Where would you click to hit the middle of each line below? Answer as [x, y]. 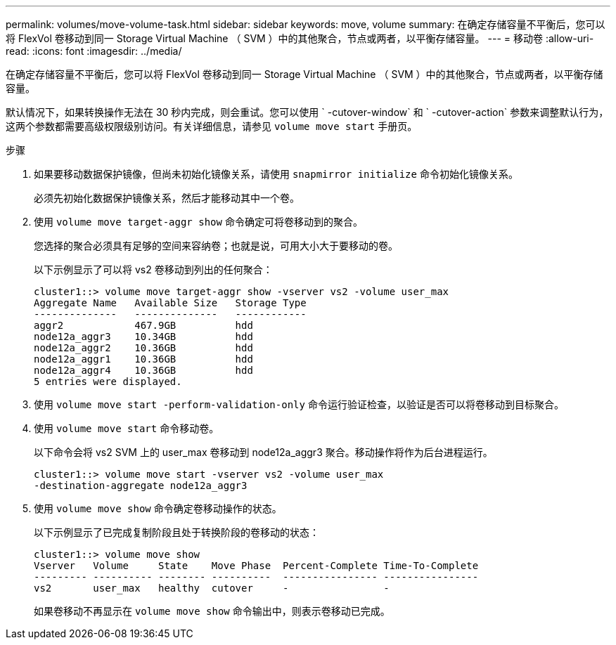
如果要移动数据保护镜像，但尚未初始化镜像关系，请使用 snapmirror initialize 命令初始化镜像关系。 [276, 174]
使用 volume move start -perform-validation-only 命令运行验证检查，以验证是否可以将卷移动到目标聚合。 [299, 404]
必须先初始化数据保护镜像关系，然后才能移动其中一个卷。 [167, 198]
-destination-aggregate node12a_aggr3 [141, 486]
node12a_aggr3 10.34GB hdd [143, 337]
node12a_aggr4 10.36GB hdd [143, 370]
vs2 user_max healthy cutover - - [212, 588]
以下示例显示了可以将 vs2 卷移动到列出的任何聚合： [153, 269]
